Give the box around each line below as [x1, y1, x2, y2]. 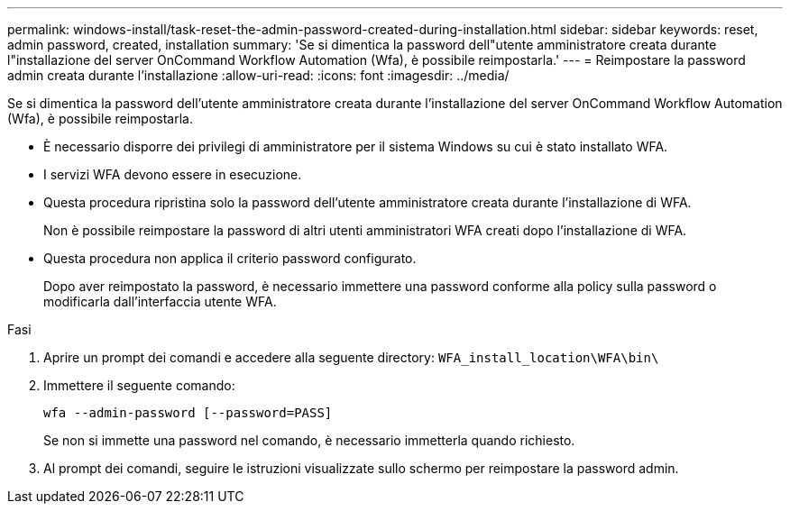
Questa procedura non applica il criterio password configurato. [43, 251, 417, 266]
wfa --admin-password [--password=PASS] [43, 406, 333, 420]
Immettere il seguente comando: [43, 378, 235, 393]
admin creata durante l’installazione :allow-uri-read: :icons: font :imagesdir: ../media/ [7, 68, 510, 83]
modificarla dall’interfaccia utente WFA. [43, 294, 277, 309]
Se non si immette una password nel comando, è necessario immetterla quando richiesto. [43, 433, 575, 448]
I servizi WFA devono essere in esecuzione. [43, 167, 302, 182]
